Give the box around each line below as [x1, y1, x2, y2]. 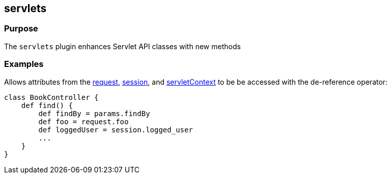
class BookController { [4, 93, 99, 101]
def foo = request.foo [38, 117, 129, 126]
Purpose [4, 23, 38, 34]
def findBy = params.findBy [38, 109, 150, 118]
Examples [4, 59, 44, 69]
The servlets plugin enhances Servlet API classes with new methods [4, 42, 241, 51]
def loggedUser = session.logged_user [38, 125, 193, 134]
